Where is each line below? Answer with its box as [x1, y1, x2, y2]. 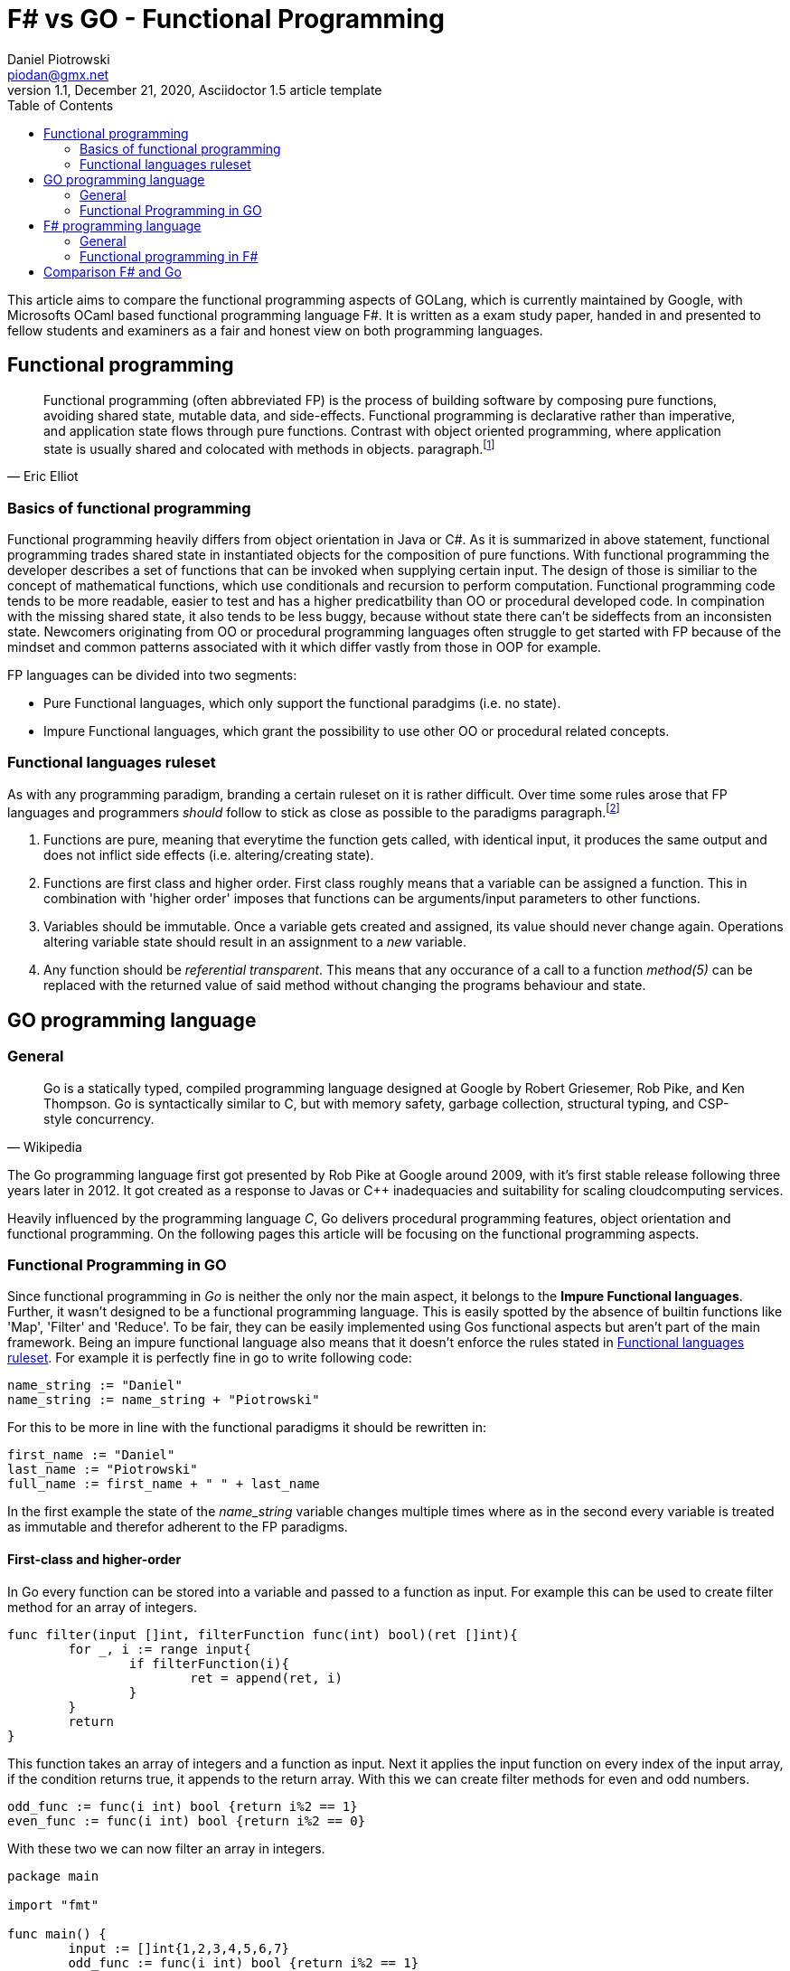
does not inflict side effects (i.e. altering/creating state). [43, 847, 374, 863]
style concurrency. [43, 1110, 155, 1127]
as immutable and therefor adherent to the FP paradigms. [7, 1519, 348, 1535]
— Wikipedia [7, 1138, 82, 1155]
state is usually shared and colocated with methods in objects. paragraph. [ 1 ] [43, 438, 495, 457]
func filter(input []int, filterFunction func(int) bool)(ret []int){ [7, 1627, 518, 1642]
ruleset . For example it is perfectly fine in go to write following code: [7, 1350, 412, 1366]
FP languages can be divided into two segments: [7, 667, 297, 683]
